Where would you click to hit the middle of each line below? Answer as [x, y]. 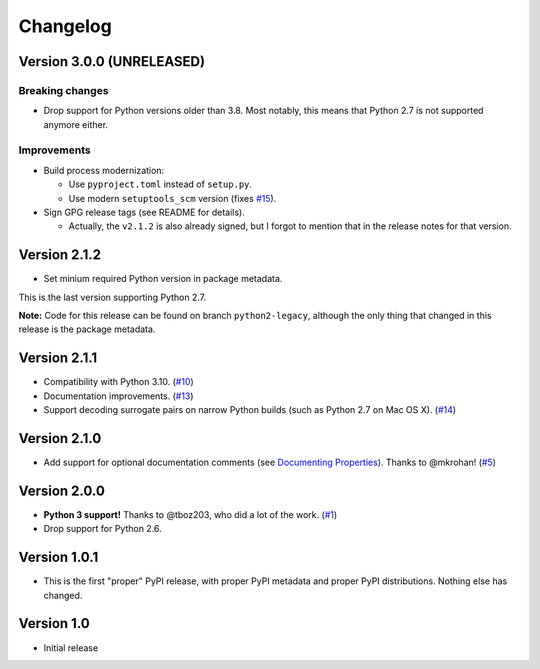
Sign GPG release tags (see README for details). [144, 212]
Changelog [65, 26]
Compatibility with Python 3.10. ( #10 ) [118, 382]
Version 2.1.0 [60, 438]
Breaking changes [63, 90]
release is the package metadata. [87, 329]
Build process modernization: [104, 170]
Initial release [71, 647]
